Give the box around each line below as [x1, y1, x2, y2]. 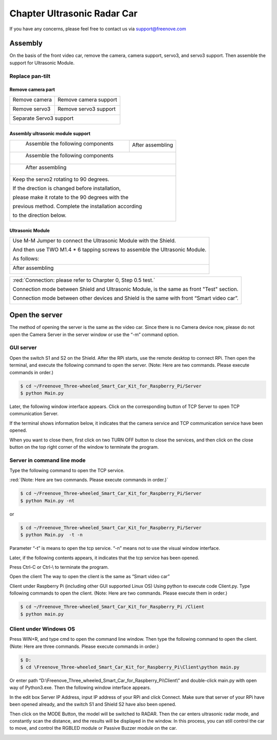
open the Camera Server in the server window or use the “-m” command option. [9, 331, 179, 338]
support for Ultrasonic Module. [9, 60, 75, 66]
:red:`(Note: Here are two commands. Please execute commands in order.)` [9, 477, 168, 483]
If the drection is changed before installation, [12, 184, 121, 192]
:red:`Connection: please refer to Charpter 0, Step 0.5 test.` [12, 276, 155, 284]
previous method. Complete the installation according [12, 202, 142, 210]
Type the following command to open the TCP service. [9, 468, 125, 474]
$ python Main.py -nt [20, 497, 75, 504]
